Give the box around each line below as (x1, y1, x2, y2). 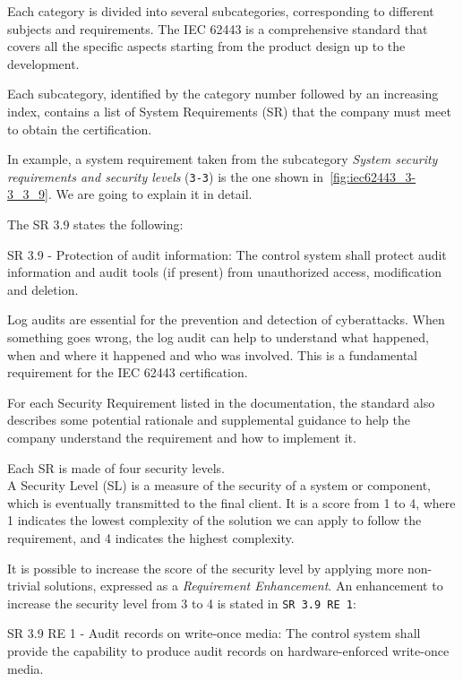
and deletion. (7, 280, 79, 298)
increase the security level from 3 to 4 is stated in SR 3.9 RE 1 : (7, 593, 356, 612)
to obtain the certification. (7, 119, 152, 138)
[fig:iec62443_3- (330, 167, 416, 185)
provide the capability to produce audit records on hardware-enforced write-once (7, 641, 450, 659)
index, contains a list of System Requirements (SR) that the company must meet (7, 101, 451, 120)
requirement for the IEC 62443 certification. (7, 363, 248, 382)
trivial (7, 576, 41, 595)
